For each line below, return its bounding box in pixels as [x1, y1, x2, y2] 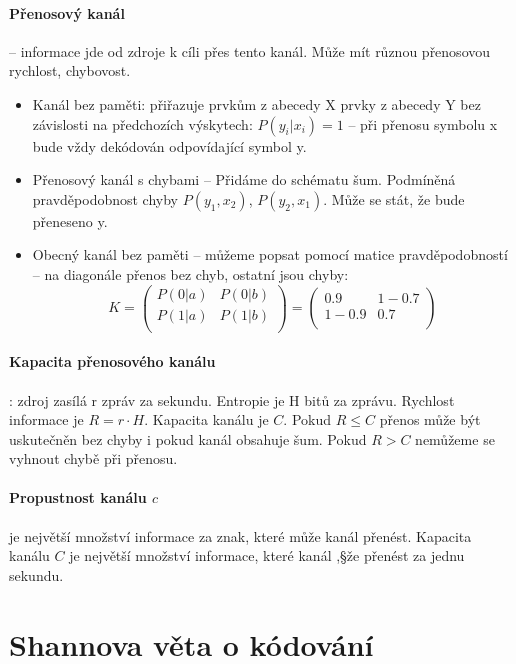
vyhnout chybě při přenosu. [9, 448, 178, 469]
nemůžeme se [415, 428, 495, 449]
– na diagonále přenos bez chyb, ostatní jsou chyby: [32, 263, 349, 284]
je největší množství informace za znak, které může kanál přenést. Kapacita [9, 525, 472, 546]
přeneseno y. [32, 210, 108, 231]
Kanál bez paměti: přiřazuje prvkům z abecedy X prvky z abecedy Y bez [32, 93, 481, 114]
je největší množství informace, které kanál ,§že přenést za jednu [69, 545, 465, 566]
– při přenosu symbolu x [348, 113, 498, 134]
